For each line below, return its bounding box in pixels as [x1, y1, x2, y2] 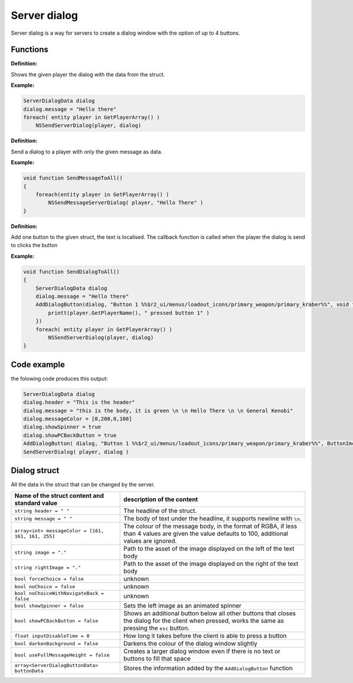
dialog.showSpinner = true [23, 424, 101, 431]
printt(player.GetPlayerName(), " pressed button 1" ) [48, 309, 210, 316]
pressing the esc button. [124, 624, 190, 632]
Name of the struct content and [14, 492, 104, 500]
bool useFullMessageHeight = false [14, 652, 110, 658]
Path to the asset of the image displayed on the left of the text [124, 545, 295, 553]
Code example [11, 359, 65, 369]
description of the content [124, 495, 198, 504]
